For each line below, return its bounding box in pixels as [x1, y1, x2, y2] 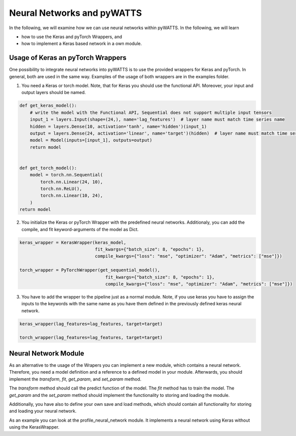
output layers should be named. [21, 90, 86, 96]
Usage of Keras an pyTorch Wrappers [9, 53, 127, 62]
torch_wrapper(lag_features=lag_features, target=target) [19, 335, 163, 340]
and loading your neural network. [9, 408, 76, 414]
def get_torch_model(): [19, 165, 77, 171]
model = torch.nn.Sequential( [30, 172, 103, 178]
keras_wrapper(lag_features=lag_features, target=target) [19, 321, 163, 327]
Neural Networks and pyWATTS [9, 7, 142, 18]
